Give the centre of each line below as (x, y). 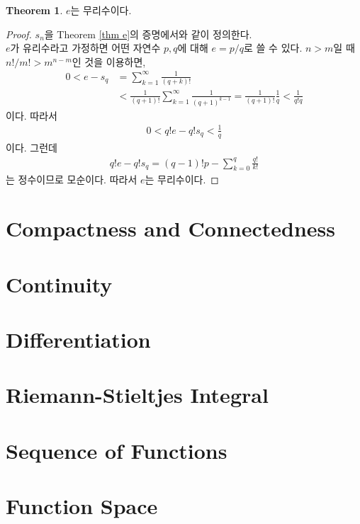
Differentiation (78, 339)
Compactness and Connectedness (170, 228)
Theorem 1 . (34, 10)
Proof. (19, 34)
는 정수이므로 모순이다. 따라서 (72, 180)
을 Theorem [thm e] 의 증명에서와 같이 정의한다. (148, 34)
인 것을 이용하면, (109, 61)
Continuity (59, 284)
